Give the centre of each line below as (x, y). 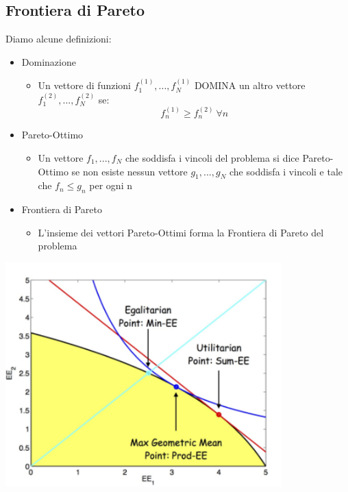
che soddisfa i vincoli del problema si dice (212, 158)
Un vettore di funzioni (84, 85)
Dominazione (49, 61)
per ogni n (111, 185)
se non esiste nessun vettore (129, 171)
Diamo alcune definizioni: (59, 39)
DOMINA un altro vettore (250, 85)
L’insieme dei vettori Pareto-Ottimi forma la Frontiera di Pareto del (181, 232)
